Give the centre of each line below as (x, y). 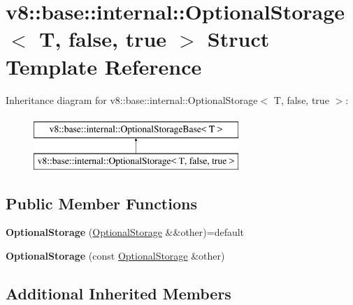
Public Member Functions (101, 203)
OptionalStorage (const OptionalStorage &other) (115, 256)
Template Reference (104, 66)
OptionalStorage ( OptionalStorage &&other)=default (125, 232)
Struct (238, 39)
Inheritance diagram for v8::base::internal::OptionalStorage (132, 99)
